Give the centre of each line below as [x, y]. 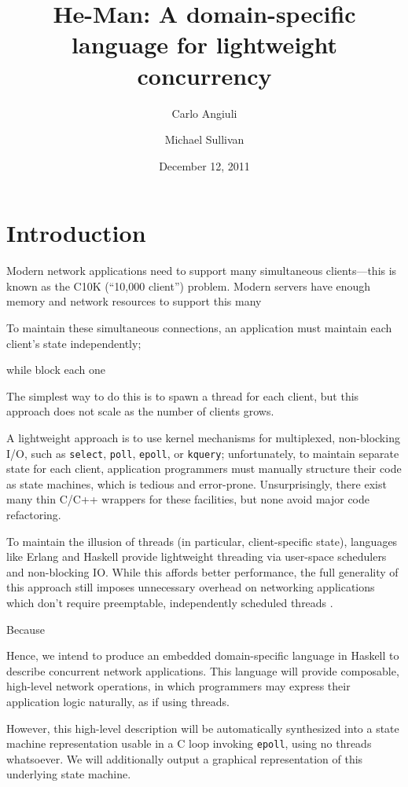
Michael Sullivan [204, 139]
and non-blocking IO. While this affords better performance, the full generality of [202, 571]
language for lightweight [204, 44]
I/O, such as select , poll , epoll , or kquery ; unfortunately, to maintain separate [203, 453]
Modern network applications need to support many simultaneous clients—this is [202, 271]
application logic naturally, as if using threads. [118, 701]
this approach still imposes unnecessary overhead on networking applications [191, 587]
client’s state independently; [74, 343]
